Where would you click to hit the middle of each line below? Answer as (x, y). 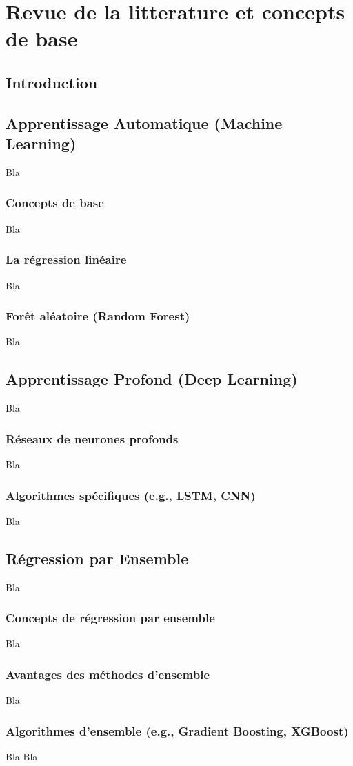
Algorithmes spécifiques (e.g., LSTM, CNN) (131, 495)
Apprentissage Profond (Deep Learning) (152, 379)
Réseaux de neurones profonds (92, 438)
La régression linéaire (66, 259)
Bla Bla (22, 757)
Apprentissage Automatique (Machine (144, 123)
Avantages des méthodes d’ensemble (108, 674)
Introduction (52, 82)
